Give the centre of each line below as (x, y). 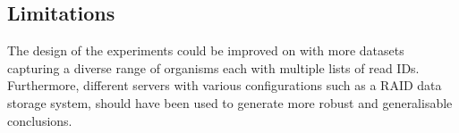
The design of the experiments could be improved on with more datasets (206, 50)
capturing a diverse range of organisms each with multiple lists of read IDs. (213, 67)
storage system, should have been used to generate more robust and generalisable (230, 102)
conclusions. (40, 120)
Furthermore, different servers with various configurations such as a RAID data (225, 85)
